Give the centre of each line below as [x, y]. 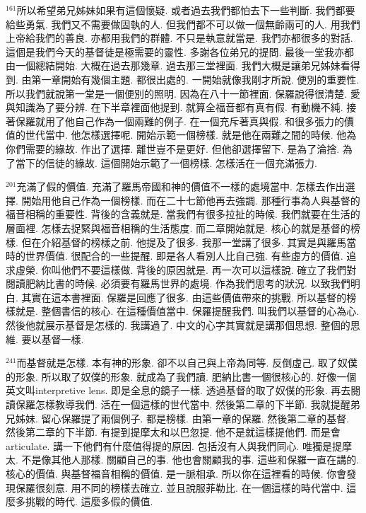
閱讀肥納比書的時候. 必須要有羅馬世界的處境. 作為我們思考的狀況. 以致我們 [178, 283]
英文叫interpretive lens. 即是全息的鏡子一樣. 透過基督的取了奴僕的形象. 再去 [178, 390]
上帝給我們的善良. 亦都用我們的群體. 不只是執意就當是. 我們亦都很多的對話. [179, 38]
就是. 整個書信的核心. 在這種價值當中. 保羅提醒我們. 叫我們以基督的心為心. [187, 311]
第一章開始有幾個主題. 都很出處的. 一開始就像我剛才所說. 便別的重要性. [195, 79]
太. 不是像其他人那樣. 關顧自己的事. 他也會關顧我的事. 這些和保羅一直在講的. [183, 460]
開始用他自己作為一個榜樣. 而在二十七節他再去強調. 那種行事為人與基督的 [191, 200]
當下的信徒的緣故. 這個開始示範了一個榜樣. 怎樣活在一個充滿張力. [166, 162]
